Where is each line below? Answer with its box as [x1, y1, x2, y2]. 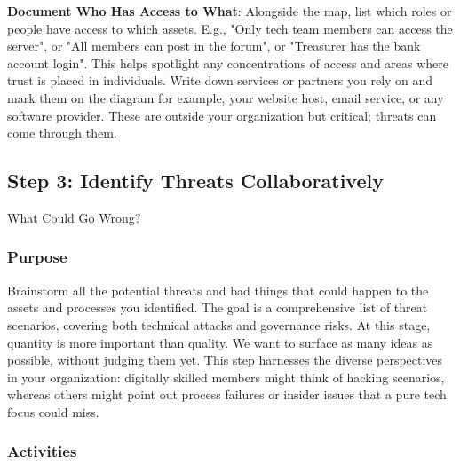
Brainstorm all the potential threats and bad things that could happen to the [7, 280, 429, 299]
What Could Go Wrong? [7, 208, 141, 226]
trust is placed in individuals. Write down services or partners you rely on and [7, 71, 433, 90]
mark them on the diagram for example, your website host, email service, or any [7, 88, 444, 106]
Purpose [7, 246, 67, 268]
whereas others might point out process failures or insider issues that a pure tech [7, 385, 447, 404]
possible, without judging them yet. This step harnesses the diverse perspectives [7, 350, 443, 369]
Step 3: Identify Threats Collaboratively [7, 167, 384, 194]
